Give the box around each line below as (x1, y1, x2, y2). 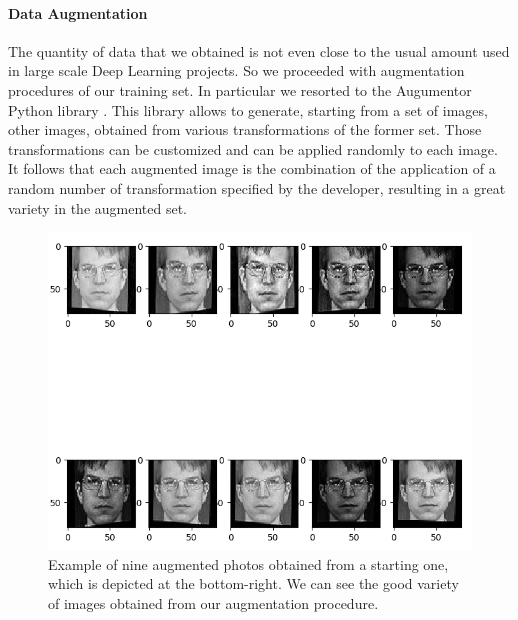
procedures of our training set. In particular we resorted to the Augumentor (8, 79, 472, 100)
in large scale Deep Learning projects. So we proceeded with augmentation (8, 60, 465, 81)
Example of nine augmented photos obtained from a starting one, (48, 553, 449, 574)
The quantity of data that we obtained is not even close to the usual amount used (8, 40, 510, 61)
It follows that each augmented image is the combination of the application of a (8, 158, 496, 179)
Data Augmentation (8, 2, 148, 23)
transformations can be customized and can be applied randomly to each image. (8, 138, 498, 159)
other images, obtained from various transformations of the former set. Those (8, 119, 482, 140)
